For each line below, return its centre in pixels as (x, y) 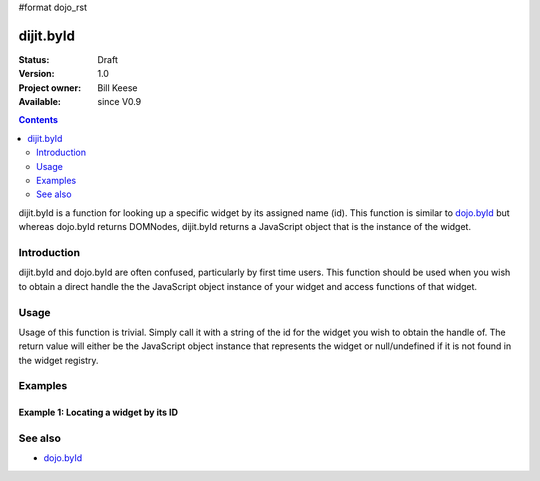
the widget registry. (58, 360)
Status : (34, 59)
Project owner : (50, 87)
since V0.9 (119, 102)
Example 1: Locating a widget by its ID (98, 412)
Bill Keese (117, 87)
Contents (38, 120)
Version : (36, 74)
